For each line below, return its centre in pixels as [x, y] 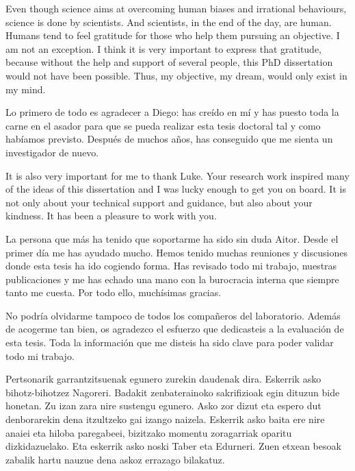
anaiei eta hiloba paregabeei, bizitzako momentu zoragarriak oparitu [149, 432]
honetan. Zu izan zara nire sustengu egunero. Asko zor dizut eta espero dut [163, 406]
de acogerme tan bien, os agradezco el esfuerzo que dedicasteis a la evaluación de [175, 329]
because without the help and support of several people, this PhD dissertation [169, 62]
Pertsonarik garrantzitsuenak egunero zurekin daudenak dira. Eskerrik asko [163, 379]
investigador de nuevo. [52, 152]
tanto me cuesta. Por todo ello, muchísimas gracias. [114, 292]
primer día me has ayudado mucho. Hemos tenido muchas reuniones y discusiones [176, 252]
